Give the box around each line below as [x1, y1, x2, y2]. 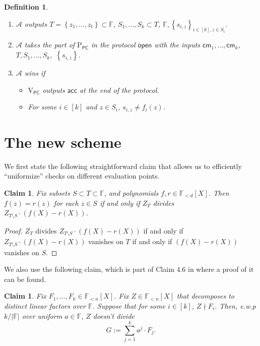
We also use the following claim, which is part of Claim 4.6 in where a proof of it [4, 264, 254, 274]
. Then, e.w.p [215, 300, 256, 311]
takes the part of [24, 39, 75, 50]
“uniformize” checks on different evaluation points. [4, 170, 160, 181]
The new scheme [4, 131, 121, 152]
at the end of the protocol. [79, 84, 159, 95]
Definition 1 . [4, 2, 48, 12]
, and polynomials [104, 188, 159, 198]
